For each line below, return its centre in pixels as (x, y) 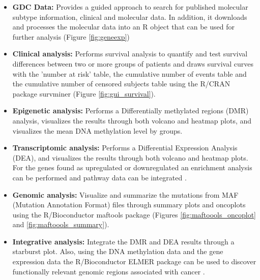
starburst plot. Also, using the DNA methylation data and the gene (118, 251)
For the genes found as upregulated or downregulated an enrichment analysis (132, 167)
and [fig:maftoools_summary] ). (61, 224)
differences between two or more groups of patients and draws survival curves (133, 63)
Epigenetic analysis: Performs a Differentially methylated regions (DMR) (131, 111)
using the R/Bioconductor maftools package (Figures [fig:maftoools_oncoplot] (134, 214)
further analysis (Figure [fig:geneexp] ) (71, 36)
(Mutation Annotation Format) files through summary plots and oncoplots (129, 205)
